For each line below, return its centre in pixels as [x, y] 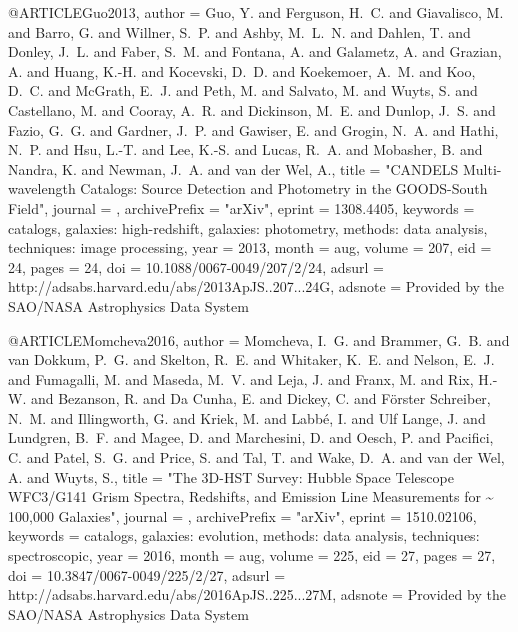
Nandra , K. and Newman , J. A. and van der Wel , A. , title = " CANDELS [233, 168]
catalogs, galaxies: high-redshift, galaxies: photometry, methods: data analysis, [248, 227]
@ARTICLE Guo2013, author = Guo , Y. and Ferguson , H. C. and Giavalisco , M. [256, 12]
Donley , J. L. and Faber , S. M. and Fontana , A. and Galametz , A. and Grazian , [255, 51]
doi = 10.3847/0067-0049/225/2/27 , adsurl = [147, 574]
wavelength [42, 188]
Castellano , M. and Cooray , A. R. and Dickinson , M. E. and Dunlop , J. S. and [252, 109]
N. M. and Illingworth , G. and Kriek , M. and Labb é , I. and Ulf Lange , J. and [247, 417]
